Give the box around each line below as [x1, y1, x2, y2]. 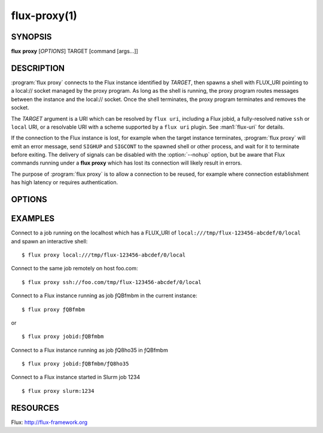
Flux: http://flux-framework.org [11, 419, 88, 426]
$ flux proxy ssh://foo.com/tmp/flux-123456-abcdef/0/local [22, 279, 202, 285]
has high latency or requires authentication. [11, 179, 118, 186]
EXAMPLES [11, 214, 55, 224]
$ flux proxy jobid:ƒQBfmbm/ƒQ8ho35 [22, 361, 129, 367]
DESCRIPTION [11, 63, 65, 73]
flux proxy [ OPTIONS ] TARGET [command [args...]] [11, 48, 139, 55]
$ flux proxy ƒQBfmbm [22, 306, 85, 313]
